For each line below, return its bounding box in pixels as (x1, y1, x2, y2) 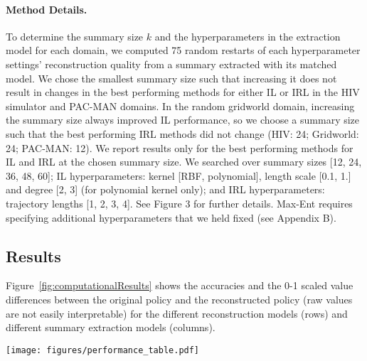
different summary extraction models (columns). (6, 320, 216, 335)
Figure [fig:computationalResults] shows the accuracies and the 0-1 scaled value (6, 278, 353, 293)
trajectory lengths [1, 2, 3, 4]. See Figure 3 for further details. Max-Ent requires (6, 195, 353, 210)
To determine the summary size (6, 28, 144, 43)
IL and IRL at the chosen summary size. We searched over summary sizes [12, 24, (6, 154, 362, 169)
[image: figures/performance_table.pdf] (6, 345, 200, 355)
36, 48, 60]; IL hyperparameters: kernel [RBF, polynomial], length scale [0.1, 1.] (6, 168, 351, 183)
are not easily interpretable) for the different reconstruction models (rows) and (6, 306, 348, 320)
